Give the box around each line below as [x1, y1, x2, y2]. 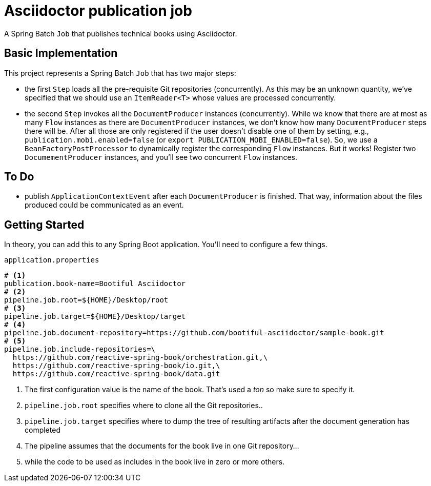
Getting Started [4, 218, 85, 231]
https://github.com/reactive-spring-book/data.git [12, 370, 220, 378]
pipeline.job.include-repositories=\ [4, 345, 156, 354]
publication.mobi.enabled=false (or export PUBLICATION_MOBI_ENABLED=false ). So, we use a [25, 135, 378, 144]
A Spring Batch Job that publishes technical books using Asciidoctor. [4, 29, 237, 38]
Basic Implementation [4, 47, 118, 60]
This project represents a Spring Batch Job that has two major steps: [4, 68, 236, 77]
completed [25, 426, 60, 435]
